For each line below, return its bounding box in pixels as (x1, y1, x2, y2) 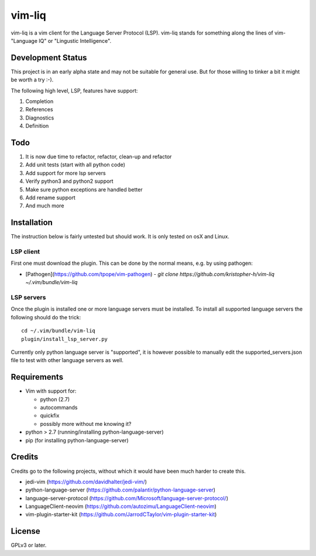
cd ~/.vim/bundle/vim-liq (21, 328, 96, 334)
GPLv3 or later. (11, 542, 47, 549)
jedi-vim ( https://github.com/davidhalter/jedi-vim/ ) (25, 478, 147, 485)
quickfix (40, 412, 60, 419)
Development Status (11, 53, 87, 63)
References (25, 106, 53, 113)
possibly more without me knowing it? (40, 420, 132, 427)
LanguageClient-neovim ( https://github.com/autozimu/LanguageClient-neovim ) (25, 503, 217, 510)
